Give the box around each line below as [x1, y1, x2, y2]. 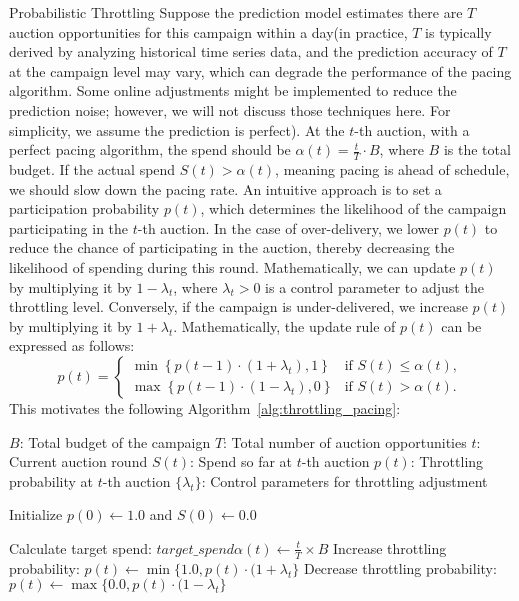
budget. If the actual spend [9, 158, 176, 179]
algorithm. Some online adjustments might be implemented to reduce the [9, 80, 457, 101]
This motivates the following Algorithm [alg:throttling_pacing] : [9, 397, 401, 418]
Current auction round [9, 451, 148, 472]
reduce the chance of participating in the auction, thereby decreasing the [9, 237, 455, 258]
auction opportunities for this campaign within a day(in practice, [9, 21, 408, 42]
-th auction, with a [354, 119, 470, 140]
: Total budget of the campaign [19, 431, 211, 452]
